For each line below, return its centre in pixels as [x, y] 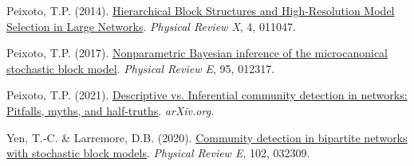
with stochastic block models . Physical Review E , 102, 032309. [158, 153]
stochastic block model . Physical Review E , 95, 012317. [141, 68]
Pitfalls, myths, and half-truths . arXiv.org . [110, 110]
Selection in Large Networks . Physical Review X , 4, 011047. [151, 26]
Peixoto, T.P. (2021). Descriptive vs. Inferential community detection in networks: [207, 95]
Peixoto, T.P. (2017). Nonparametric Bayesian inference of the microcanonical [197, 53]
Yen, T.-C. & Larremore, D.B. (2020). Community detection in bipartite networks [207, 137]
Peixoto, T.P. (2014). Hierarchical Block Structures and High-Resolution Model [201, 10]
